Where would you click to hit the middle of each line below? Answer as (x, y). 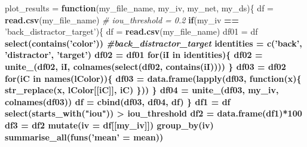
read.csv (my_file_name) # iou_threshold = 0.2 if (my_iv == (122, 19)
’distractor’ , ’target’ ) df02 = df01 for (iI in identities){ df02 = (134, 55)
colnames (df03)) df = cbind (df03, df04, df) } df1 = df (118, 101)
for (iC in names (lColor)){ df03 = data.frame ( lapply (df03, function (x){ (153, 78)
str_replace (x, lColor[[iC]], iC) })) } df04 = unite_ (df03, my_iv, (142, 90)
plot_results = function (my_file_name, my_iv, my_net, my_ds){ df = (139, 8)
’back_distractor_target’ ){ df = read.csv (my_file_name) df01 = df (131, 31)
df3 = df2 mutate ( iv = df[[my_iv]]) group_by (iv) (109, 125)
